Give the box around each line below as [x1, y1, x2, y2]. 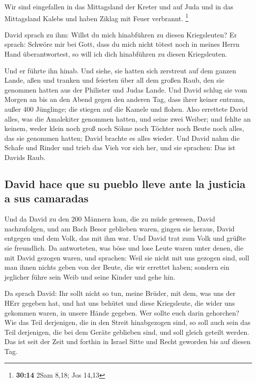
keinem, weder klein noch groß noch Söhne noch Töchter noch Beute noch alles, [4, 123, 244, 133]
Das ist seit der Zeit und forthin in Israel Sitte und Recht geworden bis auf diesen [4, 336, 251, 347]
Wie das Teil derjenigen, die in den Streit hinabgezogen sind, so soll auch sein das [4, 317, 251, 327]
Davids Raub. [4, 152, 46, 162]
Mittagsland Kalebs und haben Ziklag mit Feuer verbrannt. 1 [4, 11, 189, 23]
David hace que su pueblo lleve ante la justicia [4, 176, 246, 191]
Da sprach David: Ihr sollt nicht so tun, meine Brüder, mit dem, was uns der [4, 288, 236, 298]
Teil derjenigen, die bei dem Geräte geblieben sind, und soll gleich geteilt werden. [4, 326, 250, 337]
